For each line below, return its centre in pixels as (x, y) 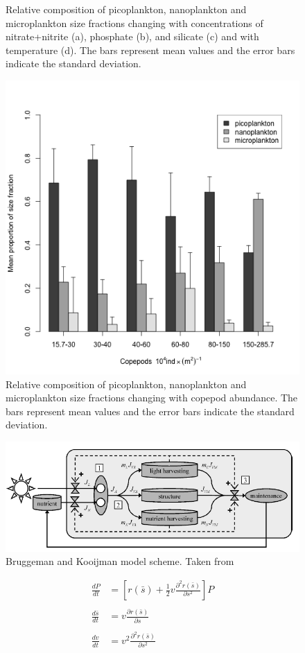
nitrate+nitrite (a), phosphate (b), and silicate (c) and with (132, 36)
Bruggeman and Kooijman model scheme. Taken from (120, 561)
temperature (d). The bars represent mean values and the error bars (150, 50)
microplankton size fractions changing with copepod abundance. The (152, 398)
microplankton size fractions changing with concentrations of (134, 23)
